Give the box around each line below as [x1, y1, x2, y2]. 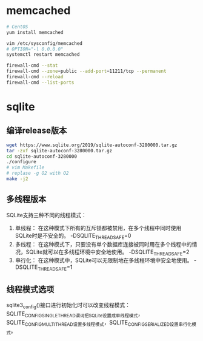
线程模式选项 [6, 284, 55, 294]
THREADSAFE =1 [37, 263, 73, 272]
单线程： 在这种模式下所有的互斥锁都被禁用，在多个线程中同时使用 [15, 224, 182, 231]
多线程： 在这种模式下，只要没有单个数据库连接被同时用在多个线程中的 [15, 240, 192, 248]
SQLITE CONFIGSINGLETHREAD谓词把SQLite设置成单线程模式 [6, 310, 138, 319]
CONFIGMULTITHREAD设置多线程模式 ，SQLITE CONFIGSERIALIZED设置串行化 [24, 319, 192, 328]
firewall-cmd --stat [6, 62, 59, 69]
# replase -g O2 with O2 [6, 170, 69, 177]
